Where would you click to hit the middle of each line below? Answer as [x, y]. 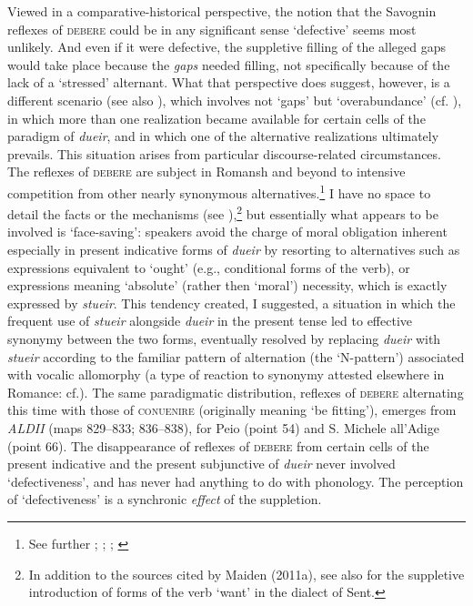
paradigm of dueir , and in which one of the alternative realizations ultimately [223, 136]
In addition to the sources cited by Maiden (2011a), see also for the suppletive [247, 574]
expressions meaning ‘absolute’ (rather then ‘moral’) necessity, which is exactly [227, 285]
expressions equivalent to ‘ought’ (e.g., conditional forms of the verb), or [209, 267]
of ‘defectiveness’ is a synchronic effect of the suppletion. [165, 499]
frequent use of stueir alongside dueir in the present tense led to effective [210, 321]
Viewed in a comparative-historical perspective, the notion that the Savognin [222, 11]
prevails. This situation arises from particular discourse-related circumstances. [224, 153]
